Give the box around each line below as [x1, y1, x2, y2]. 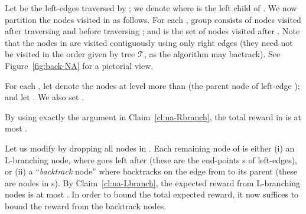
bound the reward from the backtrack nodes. [5, 199, 167, 212]
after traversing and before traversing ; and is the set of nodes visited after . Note [5, 25, 300, 37]
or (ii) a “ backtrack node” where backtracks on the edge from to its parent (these [5, 165, 298, 177]
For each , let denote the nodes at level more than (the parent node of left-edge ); [5, 79, 300, 91]
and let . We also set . [5, 91, 84, 103]
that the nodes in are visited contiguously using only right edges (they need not [5, 36, 293, 48]
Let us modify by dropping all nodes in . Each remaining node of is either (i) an [5, 141, 295, 154]
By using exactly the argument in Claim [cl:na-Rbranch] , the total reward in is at [5, 110, 302, 123]
